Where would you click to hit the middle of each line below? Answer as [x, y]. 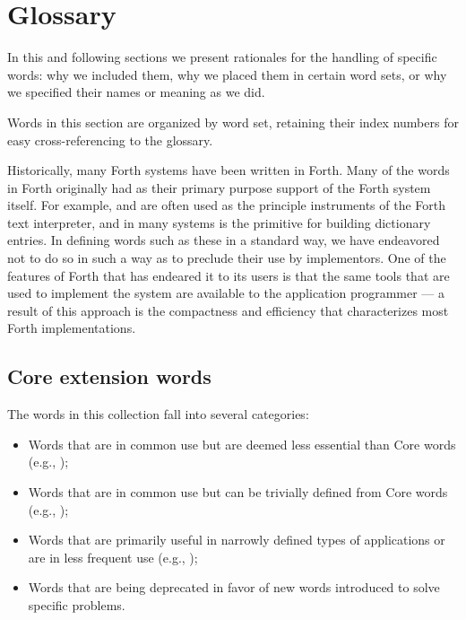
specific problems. [77, 604]
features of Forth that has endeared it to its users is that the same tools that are [229, 275]
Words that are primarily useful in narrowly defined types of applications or [237, 540]
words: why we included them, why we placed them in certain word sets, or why [227, 74]
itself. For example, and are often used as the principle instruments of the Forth [227, 205]
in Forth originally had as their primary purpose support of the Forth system [219, 187]
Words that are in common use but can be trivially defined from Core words [238, 492]
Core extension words [109, 376]
